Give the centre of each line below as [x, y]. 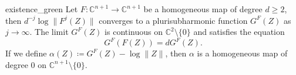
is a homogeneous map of [242, 53]
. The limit [49, 32]
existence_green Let [42, 9]
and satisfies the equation [239, 32]
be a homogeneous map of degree [203, 9]
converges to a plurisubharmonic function [173, 20]
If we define [26, 53]
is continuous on [134, 32]
